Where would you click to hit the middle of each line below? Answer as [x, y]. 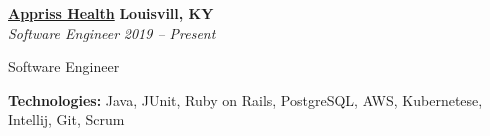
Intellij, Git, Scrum [66, 119]
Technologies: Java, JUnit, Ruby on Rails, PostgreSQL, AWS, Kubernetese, [245, 99]
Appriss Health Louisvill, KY [111, 13]
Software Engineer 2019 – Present [112, 32]
